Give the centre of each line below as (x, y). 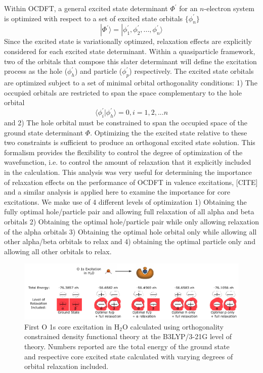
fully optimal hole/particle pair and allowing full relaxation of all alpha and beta (129, 212)
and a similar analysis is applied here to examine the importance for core (117, 192)
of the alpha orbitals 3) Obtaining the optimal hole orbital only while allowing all (130, 231)
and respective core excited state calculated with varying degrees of (129, 356)
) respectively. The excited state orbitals (191, 71)
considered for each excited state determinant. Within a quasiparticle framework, (130, 51)
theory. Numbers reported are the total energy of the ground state (127, 346)
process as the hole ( (36, 71)
